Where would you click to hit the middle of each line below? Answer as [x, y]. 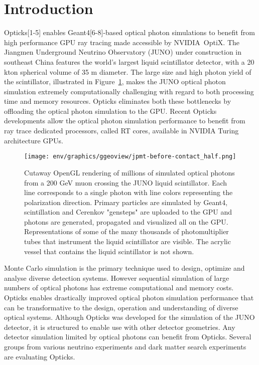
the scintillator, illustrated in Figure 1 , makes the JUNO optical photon [115, 81]
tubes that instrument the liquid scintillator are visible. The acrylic [127, 241]
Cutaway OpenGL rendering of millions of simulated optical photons [129, 172]
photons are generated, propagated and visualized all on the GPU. [126, 221]
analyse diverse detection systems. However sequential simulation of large [117, 278]
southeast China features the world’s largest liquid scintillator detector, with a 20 [129, 61]
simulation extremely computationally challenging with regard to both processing [129, 91]
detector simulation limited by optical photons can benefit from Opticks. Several [128, 337]
